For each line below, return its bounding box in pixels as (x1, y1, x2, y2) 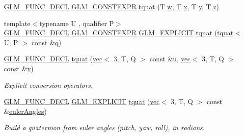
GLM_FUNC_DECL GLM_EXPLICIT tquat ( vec (4, 96, 160, 107)
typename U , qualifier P (39, 18, 114, 28)
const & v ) (4, 63, 34, 73)
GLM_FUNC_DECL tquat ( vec (4, 54, 103, 64)
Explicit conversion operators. (4, 80, 93, 90)
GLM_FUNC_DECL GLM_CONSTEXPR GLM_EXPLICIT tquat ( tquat (4, 27, 234, 38)
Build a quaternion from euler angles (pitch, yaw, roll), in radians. (4, 122, 205, 133)
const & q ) (31, 37, 61, 47)
